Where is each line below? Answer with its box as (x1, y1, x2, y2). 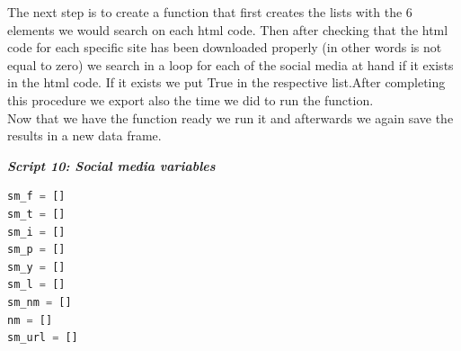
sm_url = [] (7, 331, 78, 345)
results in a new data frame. (7, 126, 162, 145)
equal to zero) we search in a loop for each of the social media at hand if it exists (7, 55, 454, 74)
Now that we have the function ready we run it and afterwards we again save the (7, 108, 454, 127)
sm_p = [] (7, 243, 66, 256)
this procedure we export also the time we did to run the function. (7, 90, 374, 109)
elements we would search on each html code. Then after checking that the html (7, 20, 448, 39)
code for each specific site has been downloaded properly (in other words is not (7, 38, 442, 57)
